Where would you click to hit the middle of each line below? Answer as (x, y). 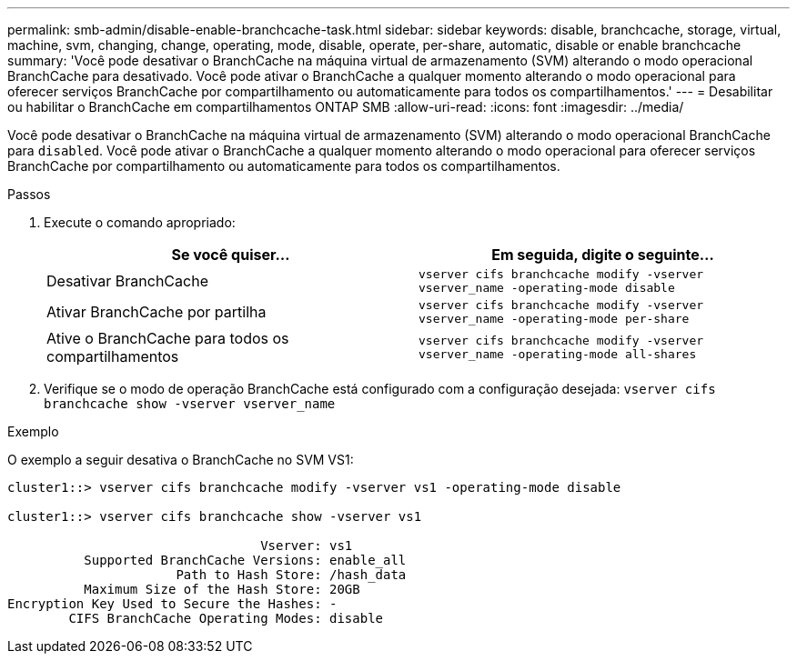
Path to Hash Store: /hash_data (291, 575)
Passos (29, 194)
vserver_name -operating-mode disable (547, 288)
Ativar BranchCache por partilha (156, 312)
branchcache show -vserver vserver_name (190, 404)
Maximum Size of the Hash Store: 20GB (222, 589)
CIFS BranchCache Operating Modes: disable (226, 618)
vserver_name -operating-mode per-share (554, 319)
